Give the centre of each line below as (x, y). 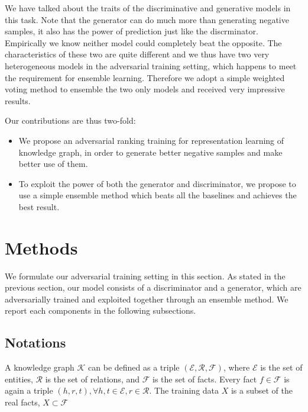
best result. (39, 206)
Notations (35, 342)
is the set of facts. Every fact (205, 379)
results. (18, 100)
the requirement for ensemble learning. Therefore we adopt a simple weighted (145, 77)
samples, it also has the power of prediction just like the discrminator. (132, 31)
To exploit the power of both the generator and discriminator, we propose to (157, 183)
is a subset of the (262, 390)
